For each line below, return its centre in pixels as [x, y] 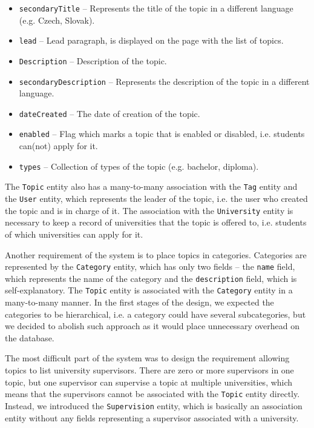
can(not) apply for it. [58, 146]
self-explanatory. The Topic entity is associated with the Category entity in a [149, 290]
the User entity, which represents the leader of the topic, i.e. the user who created [156, 199]
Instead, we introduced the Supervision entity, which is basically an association [154, 405]
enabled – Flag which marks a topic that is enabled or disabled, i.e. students [162, 134]
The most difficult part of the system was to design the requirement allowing [147, 358]
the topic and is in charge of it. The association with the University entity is [149, 210]
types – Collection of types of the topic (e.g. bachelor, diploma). [139, 166]
